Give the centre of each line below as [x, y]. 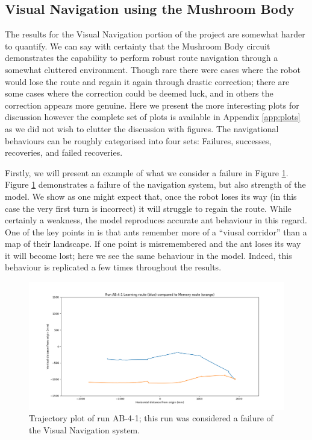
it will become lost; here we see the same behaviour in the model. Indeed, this [148, 255]
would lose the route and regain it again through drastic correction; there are [147, 81]
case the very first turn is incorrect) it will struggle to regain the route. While [148, 208]
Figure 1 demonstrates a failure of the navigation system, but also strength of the [155, 184]
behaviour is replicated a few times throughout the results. [113, 267]
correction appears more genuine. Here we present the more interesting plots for [152, 105]
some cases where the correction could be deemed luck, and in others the [139, 93]
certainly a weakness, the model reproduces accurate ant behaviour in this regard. [156, 220]
